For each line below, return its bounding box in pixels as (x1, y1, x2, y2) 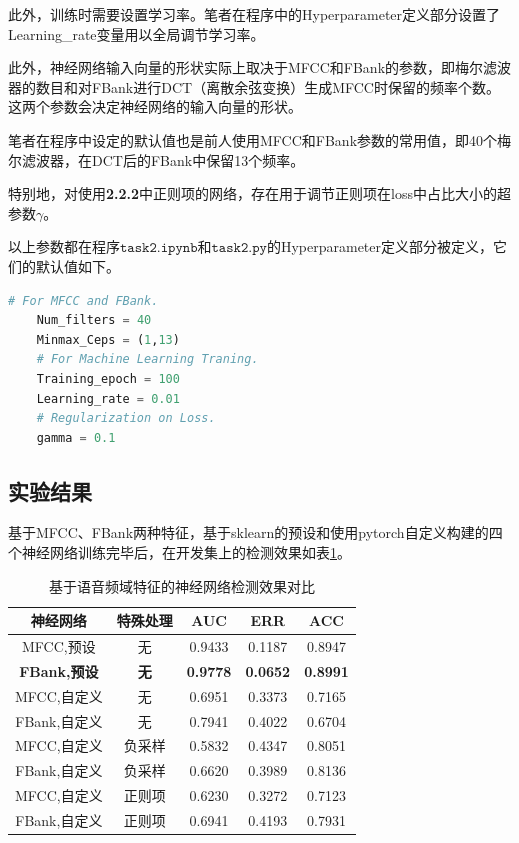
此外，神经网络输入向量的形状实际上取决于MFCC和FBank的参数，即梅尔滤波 (8, 57, 512, 78)
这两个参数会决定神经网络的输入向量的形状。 (8, 96, 302, 117)
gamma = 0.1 (36, 430, 116, 445)
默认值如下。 (35, 255, 120, 276)
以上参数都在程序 (8, 236, 120, 257)
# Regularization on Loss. (36, 411, 216, 426)
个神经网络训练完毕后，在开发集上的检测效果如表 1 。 (8, 542, 351, 563)
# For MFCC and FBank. (8, 293, 159, 308)
